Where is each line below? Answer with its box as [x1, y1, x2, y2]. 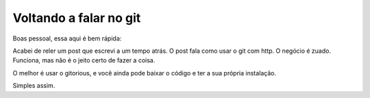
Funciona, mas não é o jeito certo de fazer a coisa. [12, 56, 156, 64]
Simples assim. [12, 82, 56, 90]
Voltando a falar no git [12, 10, 141, 25]
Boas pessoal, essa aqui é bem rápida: [12, 34, 122, 42]
